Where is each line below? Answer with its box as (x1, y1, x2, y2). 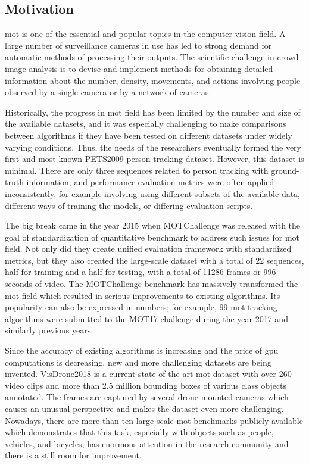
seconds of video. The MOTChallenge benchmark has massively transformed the (5, 277, 298, 290)
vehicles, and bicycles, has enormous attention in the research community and (5, 437, 289, 450)
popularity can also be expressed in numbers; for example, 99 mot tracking (5, 301, 277, 313)
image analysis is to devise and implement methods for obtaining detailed (5, 62, 273, 74)
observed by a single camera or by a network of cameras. (5, 86, 211, 98)
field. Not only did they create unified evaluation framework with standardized (5, 242, 292, 255)
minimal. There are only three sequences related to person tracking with (5, 164, 269, 176)
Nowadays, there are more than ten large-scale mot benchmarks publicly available (5, 414, 303, 426)
